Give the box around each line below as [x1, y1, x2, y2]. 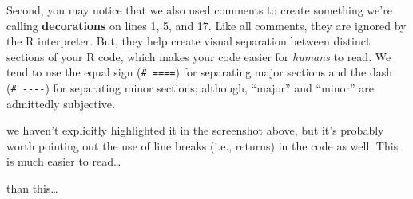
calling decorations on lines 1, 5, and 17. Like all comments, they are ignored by [6, 17, 407, 33]
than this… [6, 180, 58, 197]
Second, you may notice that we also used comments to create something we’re [6, 2, 392, 18]
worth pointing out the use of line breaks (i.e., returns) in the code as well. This [6, 137, 399, 154]
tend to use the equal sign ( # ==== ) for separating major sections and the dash [6, 64, 392, 80]
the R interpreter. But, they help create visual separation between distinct [6, 33, 371, 49]
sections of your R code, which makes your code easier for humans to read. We [6, 48, 391, 64]
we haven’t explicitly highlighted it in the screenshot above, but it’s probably [6, 122, 384, 139]
